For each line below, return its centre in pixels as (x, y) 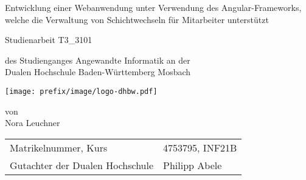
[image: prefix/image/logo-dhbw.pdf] (81, 91)
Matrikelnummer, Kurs (59, 147)
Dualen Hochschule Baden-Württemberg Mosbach (98, 72)
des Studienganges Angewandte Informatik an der (98, 60)
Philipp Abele (193, 165)
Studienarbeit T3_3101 (49, 40)
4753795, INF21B (200, 147)
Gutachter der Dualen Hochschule (82, 165)
